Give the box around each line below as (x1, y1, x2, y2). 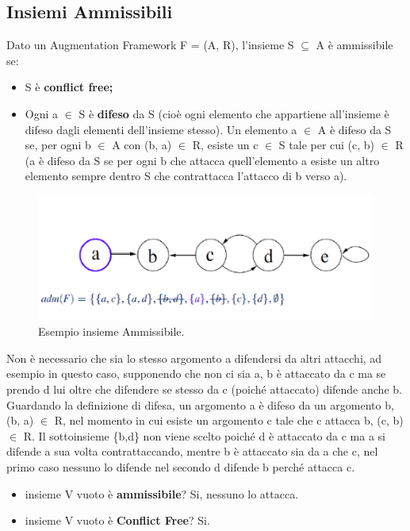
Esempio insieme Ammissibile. (38, 323, 185, 340)
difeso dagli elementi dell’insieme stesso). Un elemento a (25, 121, 297, 137)
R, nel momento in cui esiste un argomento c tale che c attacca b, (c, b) (54, 412, 404, 429)
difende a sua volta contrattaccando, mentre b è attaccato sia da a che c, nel (6, 443, 378, 460)
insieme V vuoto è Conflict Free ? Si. (25, 512, 210, 529)
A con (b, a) (112, 137, 172, 153)
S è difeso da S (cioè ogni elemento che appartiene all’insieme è (79, 105, 389, 121)
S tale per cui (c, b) (278, 137, 375, 153)
